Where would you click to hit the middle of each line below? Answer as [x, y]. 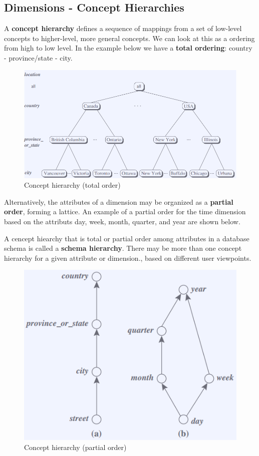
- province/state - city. [38, 57]
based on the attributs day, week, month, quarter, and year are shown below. [122, 221]
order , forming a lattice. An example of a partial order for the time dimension [125, 211]
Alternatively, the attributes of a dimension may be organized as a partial [119, 201]
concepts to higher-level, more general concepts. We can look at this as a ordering [129, 38]
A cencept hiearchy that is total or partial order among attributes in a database [127, 238]
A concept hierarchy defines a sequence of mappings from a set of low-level [123, 28]
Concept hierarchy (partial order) [75, 447]
